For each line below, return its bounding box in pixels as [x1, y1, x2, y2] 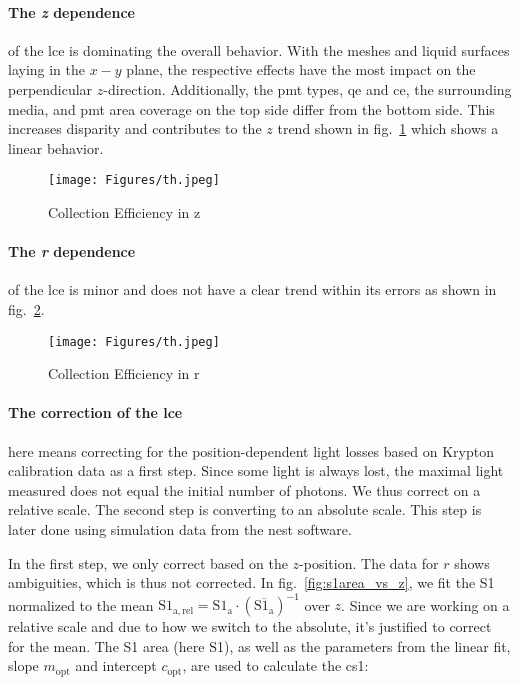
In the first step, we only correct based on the [8, 552, 288, 573]
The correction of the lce [8, 402, 183, 423]
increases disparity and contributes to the [8, 118, 262, 139]
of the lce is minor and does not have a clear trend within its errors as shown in [8, 279, 497, 300]
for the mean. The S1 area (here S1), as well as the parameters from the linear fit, [8, 635, 511, 656]
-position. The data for [299, 552, 439, 573]
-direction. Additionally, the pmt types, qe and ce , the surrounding [103, 78, 512, 99]
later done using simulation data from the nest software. [8, 519, 352, 540]
